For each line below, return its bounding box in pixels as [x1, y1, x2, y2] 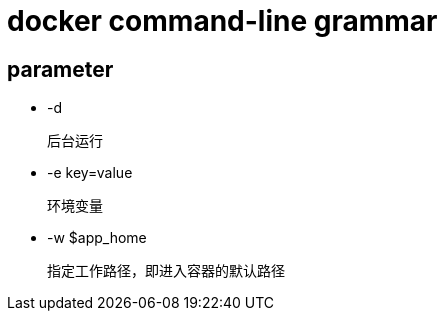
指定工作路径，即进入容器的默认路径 [47, 263, 285, 280]
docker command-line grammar [7, 4, 438, 38]
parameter [7, 56, 114, 82]
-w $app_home [47, 229, 147, 247]
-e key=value [47, 164, 133, 182]
